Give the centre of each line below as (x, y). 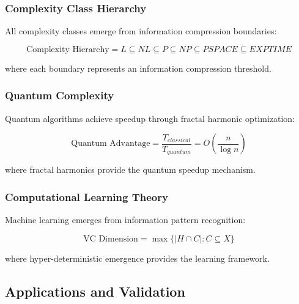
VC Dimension (111, 239)
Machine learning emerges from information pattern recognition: (125, 220)
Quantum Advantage (111, 144)
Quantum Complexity (60, 95)
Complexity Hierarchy (68, 49)
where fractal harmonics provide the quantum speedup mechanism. (130, 169)
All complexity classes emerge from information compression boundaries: (141, 31)
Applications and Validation (95, 291)
